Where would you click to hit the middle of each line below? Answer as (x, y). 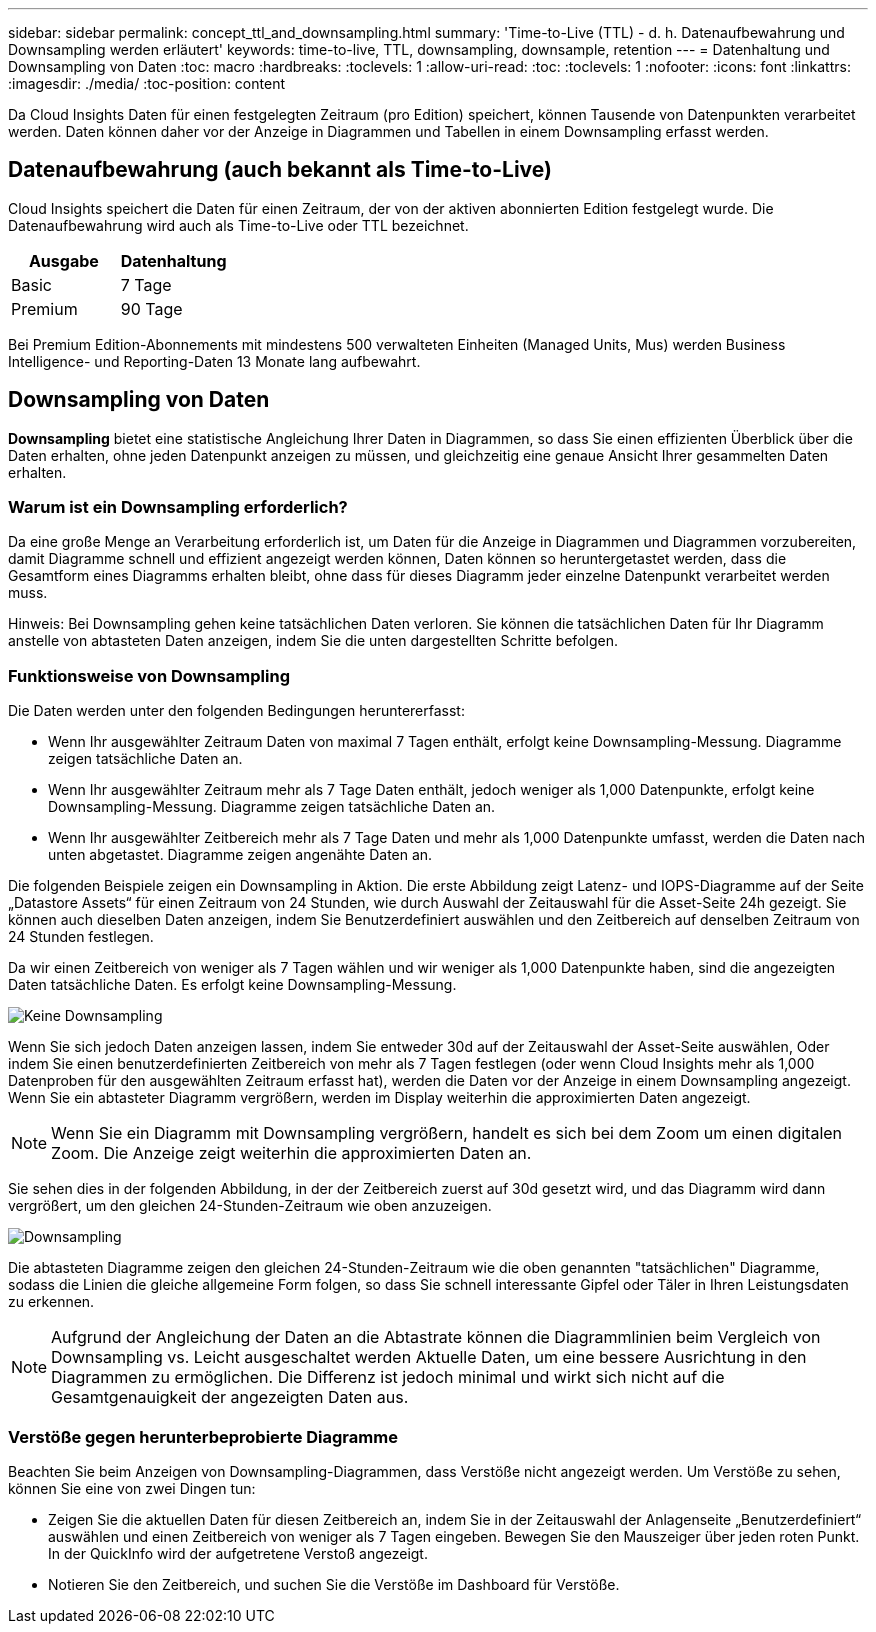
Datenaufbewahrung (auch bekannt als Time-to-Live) (280, 170)
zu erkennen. (51, 1302)
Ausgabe (63, 260)
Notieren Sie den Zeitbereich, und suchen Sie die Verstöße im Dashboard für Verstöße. (334, 1584)
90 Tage (151, 308)
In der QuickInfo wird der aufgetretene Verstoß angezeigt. (238, 1553)
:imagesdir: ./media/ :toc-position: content (146, 83)
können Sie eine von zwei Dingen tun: (132, 1488)
